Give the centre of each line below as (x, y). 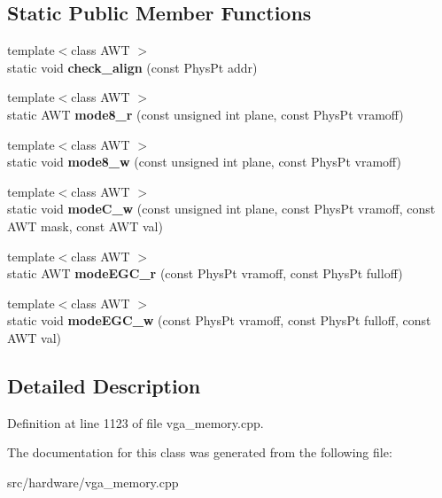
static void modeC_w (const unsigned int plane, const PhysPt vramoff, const (221, 209)
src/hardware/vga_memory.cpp (93, 482)
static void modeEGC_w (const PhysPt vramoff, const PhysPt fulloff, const (219, 320)
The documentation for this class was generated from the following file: (200, 452)
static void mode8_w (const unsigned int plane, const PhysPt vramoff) (205, 162)
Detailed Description (104, 385)
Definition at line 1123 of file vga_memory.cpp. (136, 422)
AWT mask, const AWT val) (85, 226)
